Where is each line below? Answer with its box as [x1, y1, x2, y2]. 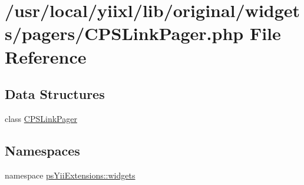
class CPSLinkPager [5, 112, 77, 124]
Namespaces [5, 141, 80, 159]
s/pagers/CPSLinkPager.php [5, 21, 244, 45]
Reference [5, 44, 87, 68]
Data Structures [5, 85, 105, 103]
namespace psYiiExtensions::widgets [5, 169, 136, 181]
